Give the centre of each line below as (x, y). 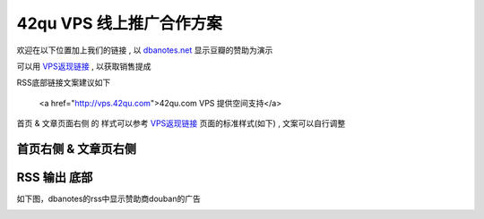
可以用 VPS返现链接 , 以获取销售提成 (84, 66)
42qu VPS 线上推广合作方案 (120, 23)
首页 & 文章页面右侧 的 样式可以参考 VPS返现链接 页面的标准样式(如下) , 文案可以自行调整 (181, 123)
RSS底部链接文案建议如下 (64, 83)
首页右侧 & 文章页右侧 (77, 149)
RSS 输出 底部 (55, 177)
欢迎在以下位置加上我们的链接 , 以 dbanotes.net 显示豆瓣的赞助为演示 (145, 50)
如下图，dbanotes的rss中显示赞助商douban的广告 (108, 199)
